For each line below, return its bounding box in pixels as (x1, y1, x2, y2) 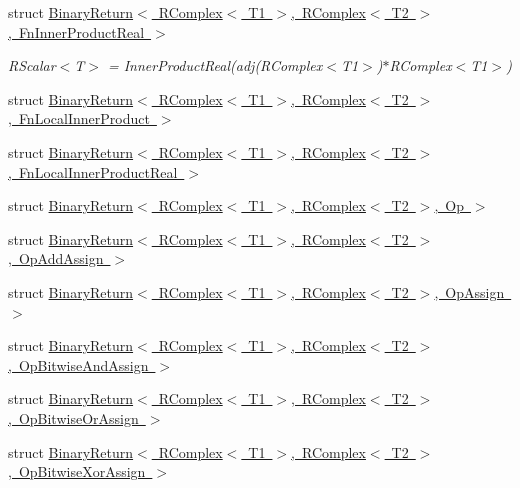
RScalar (8, 55, 56, 76)
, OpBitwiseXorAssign (8, 461, 146, 482)
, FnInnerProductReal (8, 21, 145, 42)
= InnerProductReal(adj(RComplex (107, 55, 323, 76)
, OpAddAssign (8, 248, 104, 269)
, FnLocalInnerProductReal (8, 161, 178, 182)
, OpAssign (434, 281, 505, 302)
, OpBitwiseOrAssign (8, 407, 139, 428)
